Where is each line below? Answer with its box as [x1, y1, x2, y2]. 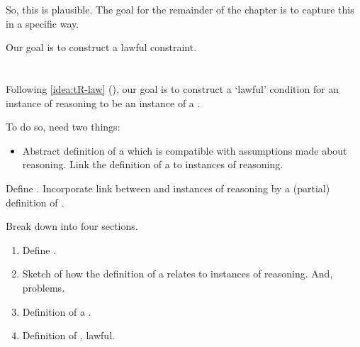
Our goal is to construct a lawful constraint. [6, 40, 197, 55]
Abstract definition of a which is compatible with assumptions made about [22, 143, 347, 158]
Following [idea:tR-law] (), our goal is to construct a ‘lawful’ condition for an [6, 81, 339, 96]
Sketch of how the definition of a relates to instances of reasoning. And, [22, 266, 333, 281]
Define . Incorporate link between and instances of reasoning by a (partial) [6, 180, 330, 195]
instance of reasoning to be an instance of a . [6, 95, 201, 110]
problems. [22, 280, 65, 294]
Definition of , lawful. [22, 328, 115, 343]
